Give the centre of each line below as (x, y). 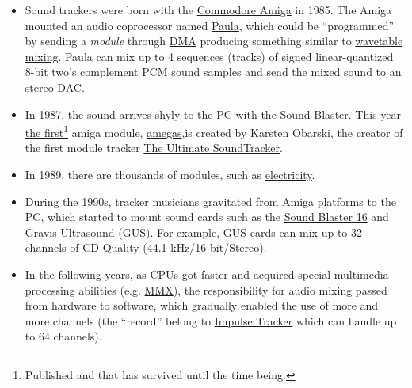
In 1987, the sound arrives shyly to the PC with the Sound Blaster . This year (213, 114)
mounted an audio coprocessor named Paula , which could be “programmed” (210, 25)
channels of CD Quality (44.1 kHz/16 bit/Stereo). (146, 247)
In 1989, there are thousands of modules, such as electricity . (170, 174)
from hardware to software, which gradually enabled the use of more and (202, 305)
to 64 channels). (63, 336)
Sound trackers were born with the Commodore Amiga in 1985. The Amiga (208, 10)
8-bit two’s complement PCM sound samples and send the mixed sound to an (213, 72)
